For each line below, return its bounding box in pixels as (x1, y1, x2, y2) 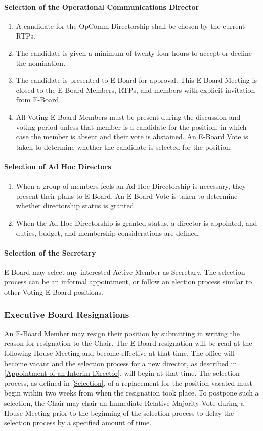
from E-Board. (16, 94, 61, 105)
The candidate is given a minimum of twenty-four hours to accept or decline (16, 47, 252, 58)
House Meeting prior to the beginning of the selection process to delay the (4, 407, 234, 418)
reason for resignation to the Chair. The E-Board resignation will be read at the (4, 338, 252, 348)
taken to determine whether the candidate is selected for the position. (16, 141, 232, 152)
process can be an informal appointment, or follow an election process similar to (4, 276, 252, 287)
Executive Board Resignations (4, 308, 129, 320)
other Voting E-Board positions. (4, 286, 103, 297)
